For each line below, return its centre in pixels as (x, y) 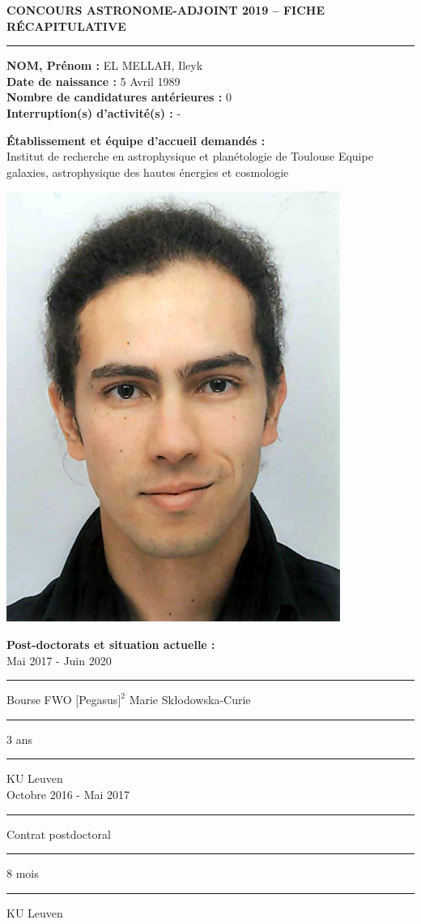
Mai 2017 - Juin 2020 (59, 660)
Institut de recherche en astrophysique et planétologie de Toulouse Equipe (190, 156)
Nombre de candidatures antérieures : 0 (119, 97)
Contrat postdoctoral (59, 834)
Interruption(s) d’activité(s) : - (94, 112)
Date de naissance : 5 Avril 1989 (94, 81)
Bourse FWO (39, 700)
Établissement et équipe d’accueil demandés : (136, 140)
